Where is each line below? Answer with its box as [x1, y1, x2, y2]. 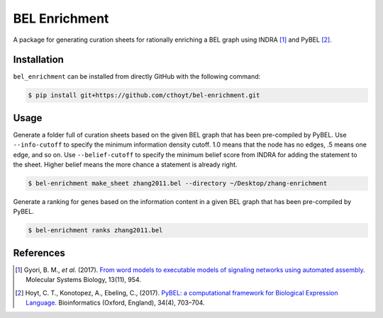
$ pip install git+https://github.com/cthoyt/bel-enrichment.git [28, 91, 260, 99]
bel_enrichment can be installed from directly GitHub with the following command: [13, 72, 261, 81]
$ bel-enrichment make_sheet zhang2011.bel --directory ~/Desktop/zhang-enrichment [28, 179, 328, 188]
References [13, 246, 65, 259]
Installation [13, 54, 64, 66]
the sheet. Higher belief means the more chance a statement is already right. [13, 160, 238, 169]
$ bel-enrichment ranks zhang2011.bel [28, 227, 163, 234]
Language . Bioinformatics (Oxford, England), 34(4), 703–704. [26, 298, 205, 307]
